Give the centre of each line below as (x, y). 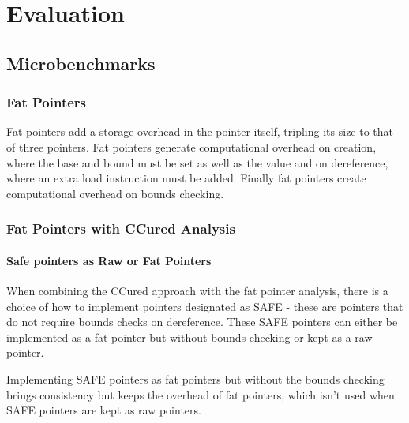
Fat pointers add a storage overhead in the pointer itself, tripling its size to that (200, 131)
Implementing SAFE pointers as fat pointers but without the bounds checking (195, 378)
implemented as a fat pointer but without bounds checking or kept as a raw (189, 337)
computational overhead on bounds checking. (115, 193)
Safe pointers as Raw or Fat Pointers (109, 260)
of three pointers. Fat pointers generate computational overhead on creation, (191, 146)
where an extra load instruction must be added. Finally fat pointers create (186, 178)
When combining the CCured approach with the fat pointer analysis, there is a (197, 290)
